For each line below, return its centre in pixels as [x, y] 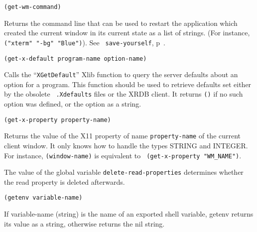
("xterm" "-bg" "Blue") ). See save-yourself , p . [85, 42]
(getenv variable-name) [43, 198]
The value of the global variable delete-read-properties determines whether [124, 172]
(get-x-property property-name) [58, 120]
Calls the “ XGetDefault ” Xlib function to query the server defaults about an [121, 74]
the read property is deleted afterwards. [64, 181]
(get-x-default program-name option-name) [75, 58]
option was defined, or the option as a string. [73, 104]
